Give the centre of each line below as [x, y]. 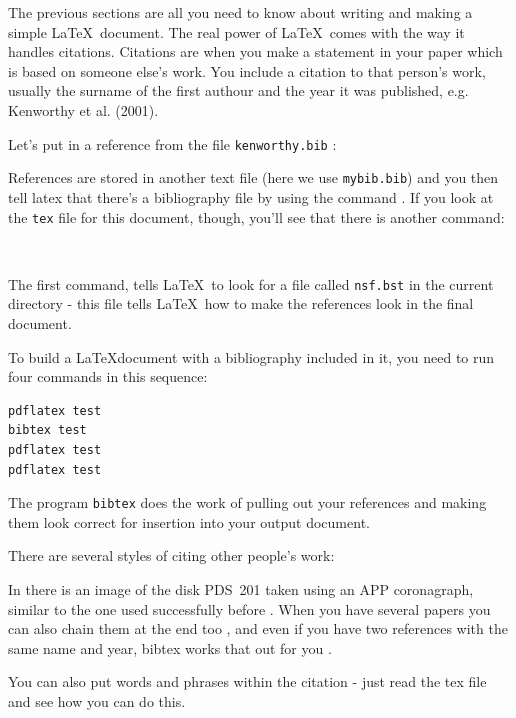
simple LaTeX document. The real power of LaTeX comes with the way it [236, 31]
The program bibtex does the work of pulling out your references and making [247, 502]
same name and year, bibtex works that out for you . [170, 647]
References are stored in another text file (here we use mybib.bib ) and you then [253, 177]
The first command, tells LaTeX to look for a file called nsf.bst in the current [251, 283]
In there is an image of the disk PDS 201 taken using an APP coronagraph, [241, 589]
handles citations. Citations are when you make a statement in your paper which [255, 51]
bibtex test [47, 430]
